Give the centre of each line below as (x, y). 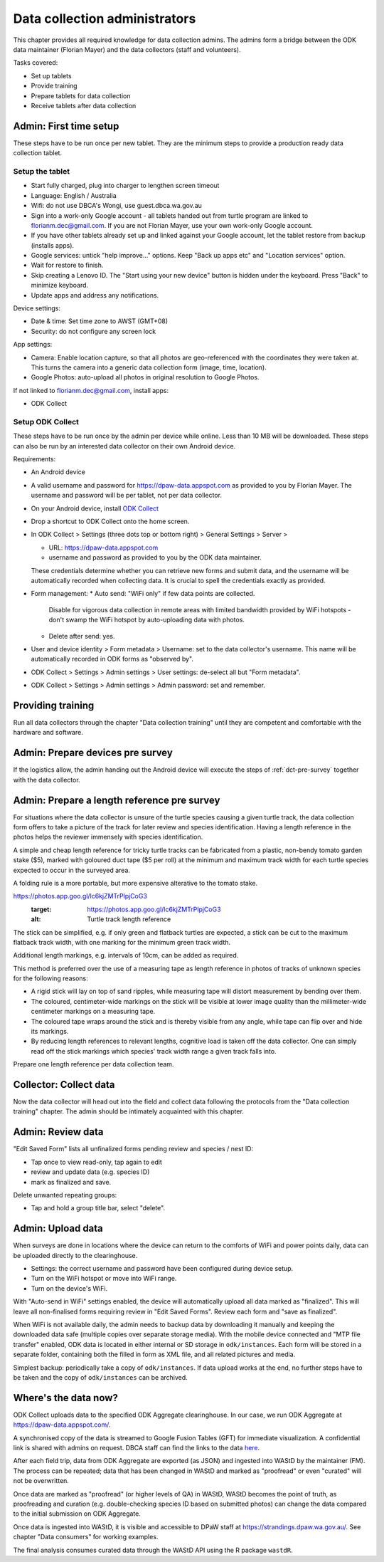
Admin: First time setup (66, 126)
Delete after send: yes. (82, 636)
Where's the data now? (66, 1398)
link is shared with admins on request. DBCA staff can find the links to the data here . (137, 1448)
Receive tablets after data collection (84, 105)
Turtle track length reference (129, 919)
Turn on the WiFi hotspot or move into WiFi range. (104, 1279)
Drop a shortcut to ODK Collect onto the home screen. (110, 521)
